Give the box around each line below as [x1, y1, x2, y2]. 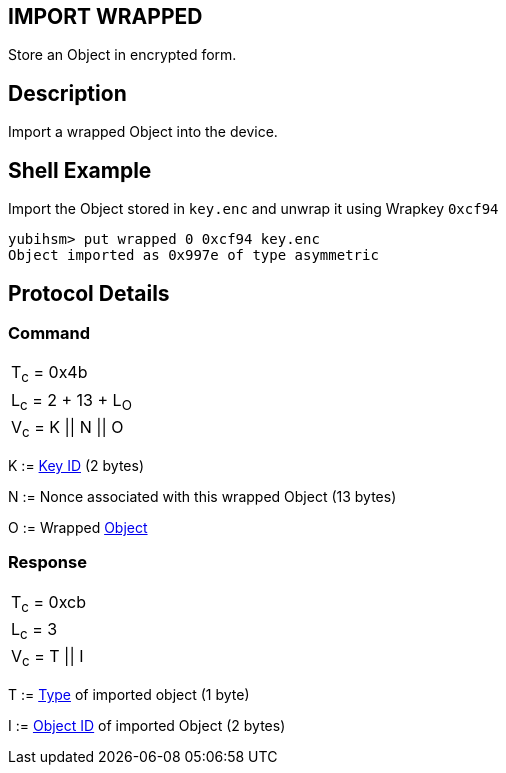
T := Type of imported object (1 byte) [8, 686, 250, 704]
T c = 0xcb [11, 591, 86, 615]
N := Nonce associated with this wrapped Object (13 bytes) [8, 487, 397, 505]
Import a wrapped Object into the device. [8, 123, 278, 141]
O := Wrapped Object [8, 518, 148, 536]
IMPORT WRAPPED [8, 4, 203, 29]
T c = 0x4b [11, 362, 88, 386]
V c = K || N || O [11, 416, 124, 440]
